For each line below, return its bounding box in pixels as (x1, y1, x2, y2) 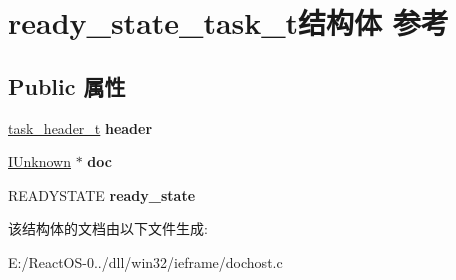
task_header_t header (8, 117, 153, 138)
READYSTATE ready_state (8, 184, 196, 205)
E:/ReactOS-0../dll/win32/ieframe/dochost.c (8, 251, 283, 272)
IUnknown (8, 151, 72, 172)
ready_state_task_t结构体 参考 (8, 2, 449, 43)
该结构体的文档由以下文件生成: (8, 218, 208, 239)
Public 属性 (8, 70, 126, 101)
